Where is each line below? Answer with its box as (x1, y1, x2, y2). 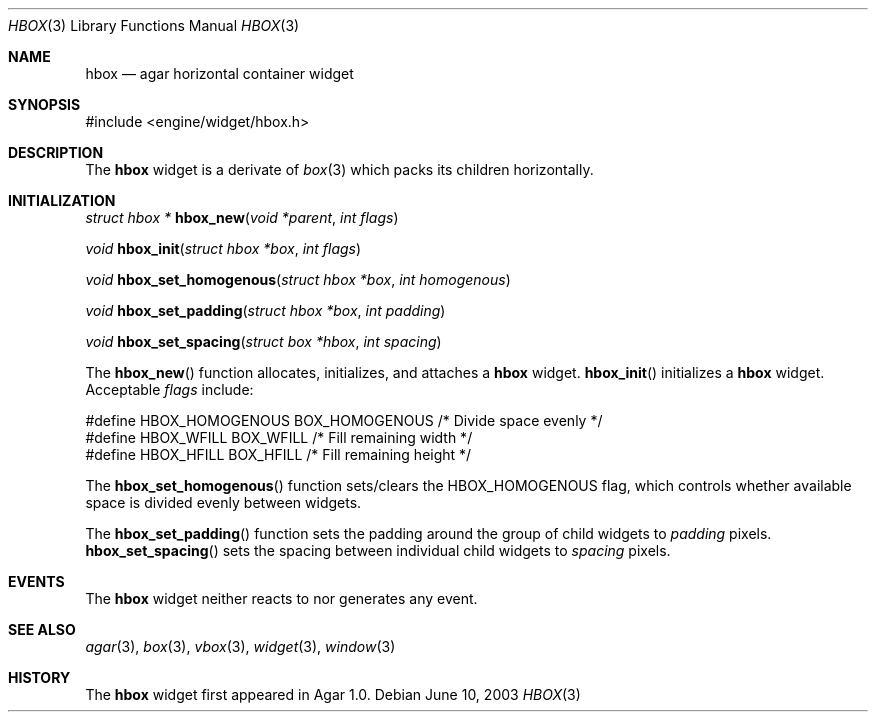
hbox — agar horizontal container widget (85, 65, 354, 82)
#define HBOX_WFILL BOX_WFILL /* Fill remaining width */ (85, 429, 473, 446)
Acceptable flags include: (85, 381, 254, 398)
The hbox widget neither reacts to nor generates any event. (85, 590, 478, 607)
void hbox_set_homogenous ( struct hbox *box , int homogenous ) (85, 271, 511, 288)
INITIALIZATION (8, 192, 116, 209)
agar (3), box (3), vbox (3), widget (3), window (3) (85, 638, 396, 655)
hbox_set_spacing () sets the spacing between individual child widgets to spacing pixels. (85, 542, 671, 559)
